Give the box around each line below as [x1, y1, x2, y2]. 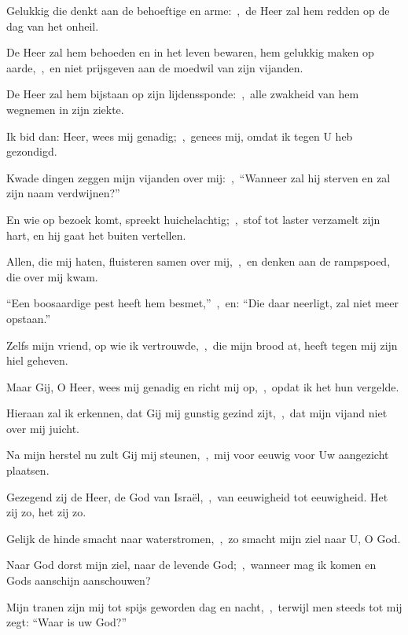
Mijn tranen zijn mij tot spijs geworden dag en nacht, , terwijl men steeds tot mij [6, 598, 402, 615]
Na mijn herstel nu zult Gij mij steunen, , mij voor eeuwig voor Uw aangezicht [6, 446, 389, 463]
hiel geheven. [6, 352, 68, 369]
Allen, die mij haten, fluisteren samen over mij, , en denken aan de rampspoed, [6, 253, 391, 270]
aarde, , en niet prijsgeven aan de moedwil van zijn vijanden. [6, 59, 303, 75]
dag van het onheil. [6, 17, 99, 34]
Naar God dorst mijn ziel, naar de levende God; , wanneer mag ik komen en [6, 556, 377, 573]
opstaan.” [6, 310, 51, 326]
